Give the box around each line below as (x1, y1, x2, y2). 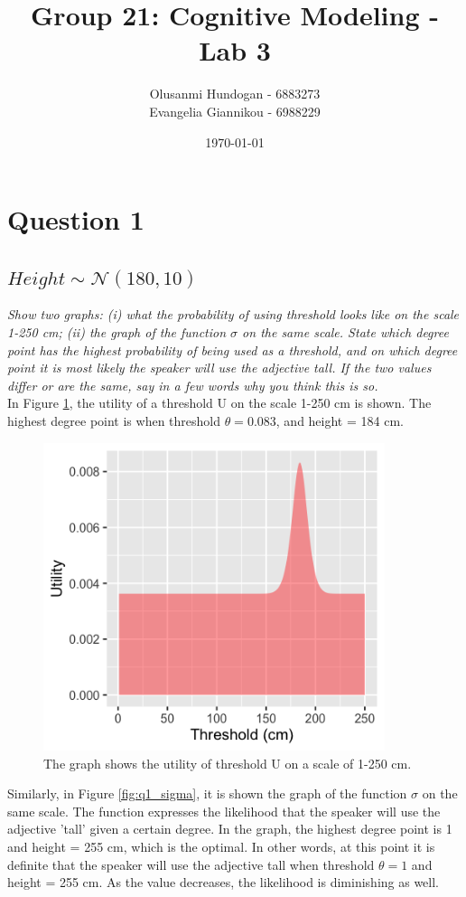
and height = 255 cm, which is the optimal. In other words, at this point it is (7, 837, 435, 856)
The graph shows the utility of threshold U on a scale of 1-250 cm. (43, 753, 412, 772)
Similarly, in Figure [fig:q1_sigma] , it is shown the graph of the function (7, 784, 407, 803)
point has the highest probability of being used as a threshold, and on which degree (7, 340, 458, 359)
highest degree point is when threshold (7, 411, 220, 430)
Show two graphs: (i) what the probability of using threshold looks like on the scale (7, 305, 460, 324)
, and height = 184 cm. (275, 411, 404, 430)
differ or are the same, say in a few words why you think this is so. (7, 375, 378, 394)
